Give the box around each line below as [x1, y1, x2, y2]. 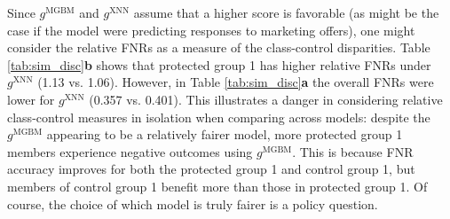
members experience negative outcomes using [7, 142, 253, 160]
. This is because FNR [292, 142, 414, 160]
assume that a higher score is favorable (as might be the [133, 4, 439, 21]
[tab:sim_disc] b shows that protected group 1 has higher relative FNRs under [7, 55, 431, 74]
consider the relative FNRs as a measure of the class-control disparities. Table [7, 38, 430, 57]
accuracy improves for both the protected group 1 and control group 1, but [7, 160, 415, 178]
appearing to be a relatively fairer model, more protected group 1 [46, 125, 403, 144]
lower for [7, 90, 55, 108]
